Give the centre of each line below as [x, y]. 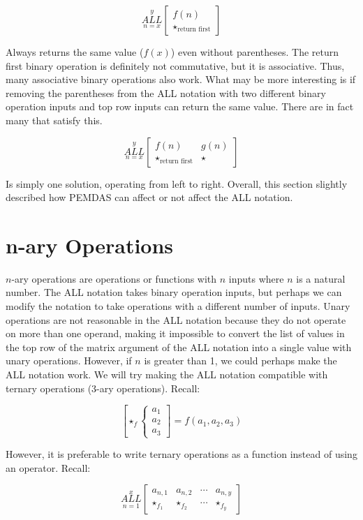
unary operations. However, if [69, 361]
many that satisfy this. [54, 120]
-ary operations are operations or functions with [114, 278]
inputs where [256, 278]
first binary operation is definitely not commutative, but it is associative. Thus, [175, 65]
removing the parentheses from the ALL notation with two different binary [166, 92]
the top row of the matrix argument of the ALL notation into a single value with [179, 347]
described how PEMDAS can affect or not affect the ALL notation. [149, 197]
